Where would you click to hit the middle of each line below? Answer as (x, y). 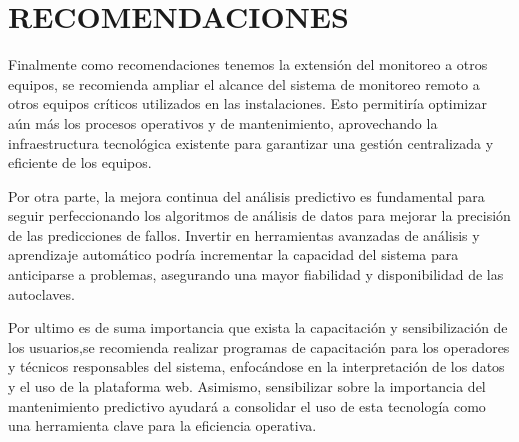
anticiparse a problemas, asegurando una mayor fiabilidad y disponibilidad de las (256, 274)
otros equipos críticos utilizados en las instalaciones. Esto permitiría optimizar (247, 103)
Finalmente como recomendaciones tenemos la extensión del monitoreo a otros (248, 64)
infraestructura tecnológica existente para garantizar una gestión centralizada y (251, 142)
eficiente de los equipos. (80, 162)
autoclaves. (41, 293)
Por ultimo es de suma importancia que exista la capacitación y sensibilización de (258, 327)
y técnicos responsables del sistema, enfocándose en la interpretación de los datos (256, 366)
